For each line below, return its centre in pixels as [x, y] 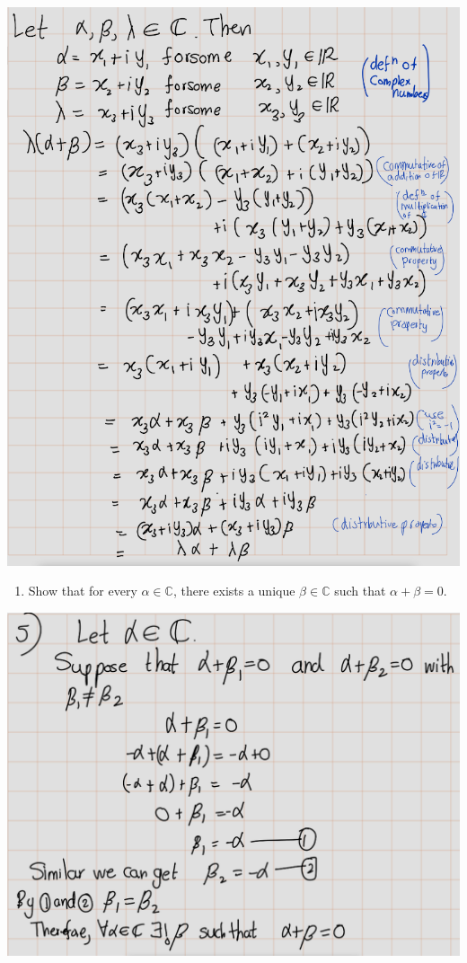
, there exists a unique [234, 591]
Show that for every [83, 591]
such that [360, 591]
